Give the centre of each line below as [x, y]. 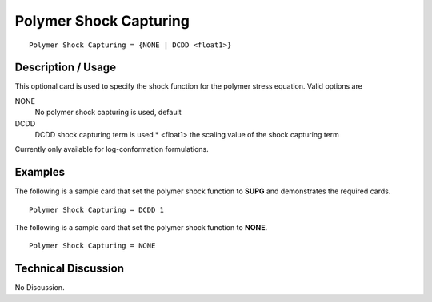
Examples [40, 172]
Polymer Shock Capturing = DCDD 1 [96, 209]
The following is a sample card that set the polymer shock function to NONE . [141, 228]
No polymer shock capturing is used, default [108, 113]
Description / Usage [65, 68]
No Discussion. [40, 288]
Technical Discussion [69, 269]
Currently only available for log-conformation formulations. [112, 149]
